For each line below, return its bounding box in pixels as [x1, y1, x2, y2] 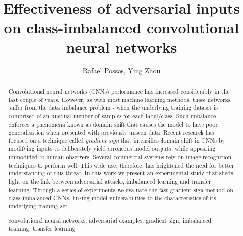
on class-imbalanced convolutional [4, 17, 239, 37]
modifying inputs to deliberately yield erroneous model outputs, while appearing [8, 144, 216, 153]
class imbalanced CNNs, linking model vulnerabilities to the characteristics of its [8, 194, 216, 202]
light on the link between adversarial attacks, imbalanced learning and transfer [8, 177, 211, 186]
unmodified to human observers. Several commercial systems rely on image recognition [8, 153, 232, 161]
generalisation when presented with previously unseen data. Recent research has [8, 128, 214, 136]
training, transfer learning [8, 224, 75, 233]
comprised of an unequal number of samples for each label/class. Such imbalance [8, 111, 216, 120]
